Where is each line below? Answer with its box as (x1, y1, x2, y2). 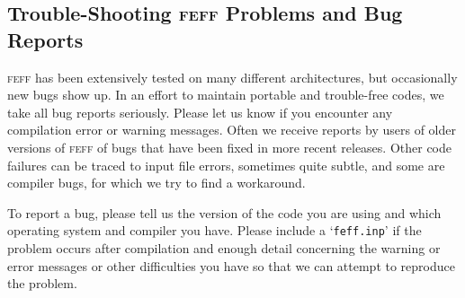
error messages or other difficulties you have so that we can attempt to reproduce (7, 256, 455, 275)
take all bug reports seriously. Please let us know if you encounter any (7, 102, 393, 121)
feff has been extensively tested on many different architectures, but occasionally (7, 67, 458, 86)
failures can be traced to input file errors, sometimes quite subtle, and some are (7, 155, 445, 174)
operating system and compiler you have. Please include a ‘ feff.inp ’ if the (7, 221, 422, 240)
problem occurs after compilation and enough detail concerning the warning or (7, 239, 441, 257)
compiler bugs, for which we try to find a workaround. (7, 173, 306, 192)
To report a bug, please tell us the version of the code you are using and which (7, 203, 442, 222)
